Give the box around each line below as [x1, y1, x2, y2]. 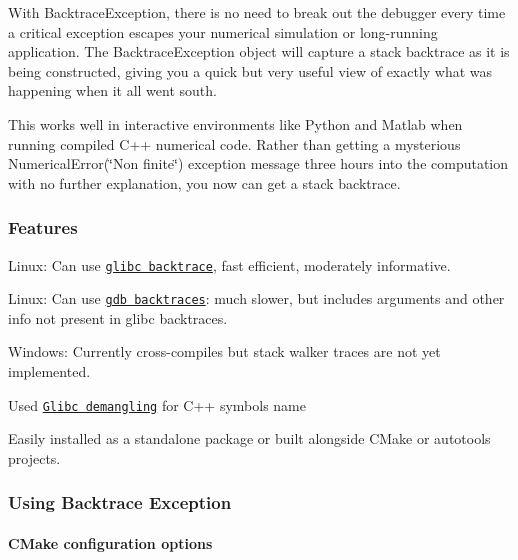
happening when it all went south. [8, 80, 217, 101]
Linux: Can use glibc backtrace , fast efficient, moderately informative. [8, 254, 451, 275]
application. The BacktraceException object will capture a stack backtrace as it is [8, 41, 510, 62]
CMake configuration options [8, 532, 213, 553]
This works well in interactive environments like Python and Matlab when [8, 113, 463, 134]
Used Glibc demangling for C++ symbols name [8, 394, 306, 415]
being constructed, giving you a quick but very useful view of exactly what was [8, 60, 493, 81]
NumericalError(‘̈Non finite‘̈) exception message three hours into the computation [8, 153, 509, 174]
